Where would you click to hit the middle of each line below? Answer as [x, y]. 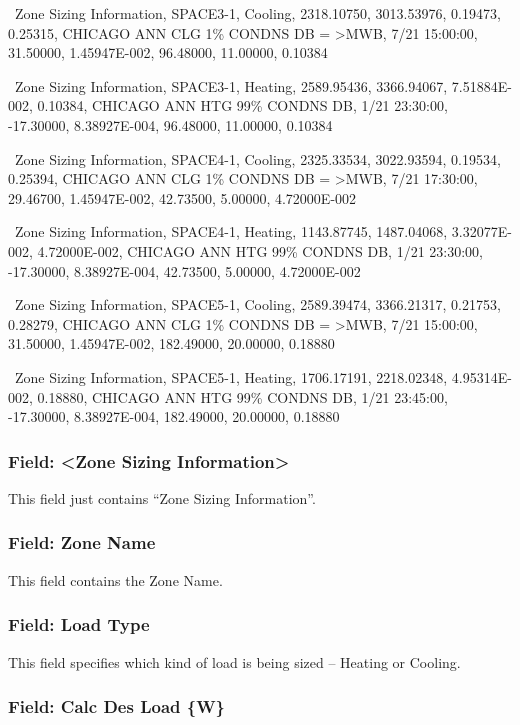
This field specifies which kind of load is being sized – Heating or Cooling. [234, 661]
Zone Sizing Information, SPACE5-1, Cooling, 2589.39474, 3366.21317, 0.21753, [257, 304]
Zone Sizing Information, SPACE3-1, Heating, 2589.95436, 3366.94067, [231, 85]
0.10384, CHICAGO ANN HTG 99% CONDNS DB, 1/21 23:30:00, [242, 105]
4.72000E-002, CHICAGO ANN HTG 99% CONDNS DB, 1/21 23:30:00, [260, 250]
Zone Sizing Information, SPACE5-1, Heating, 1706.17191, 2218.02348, [231, 376]
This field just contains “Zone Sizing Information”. [162, 497]
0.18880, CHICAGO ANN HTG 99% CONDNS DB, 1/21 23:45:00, [242, 396]
